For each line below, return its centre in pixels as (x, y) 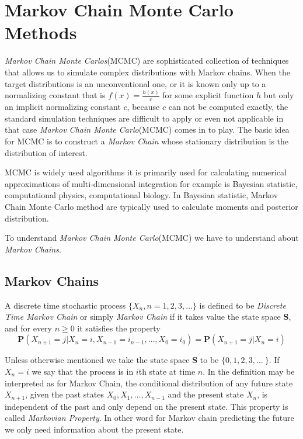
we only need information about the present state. (94, 429)
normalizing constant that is (55, 95)
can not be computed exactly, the (228, 107)
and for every (28, 328)
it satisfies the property (119, 328)
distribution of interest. (46, 152)
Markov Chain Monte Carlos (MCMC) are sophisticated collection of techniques (147, 61)
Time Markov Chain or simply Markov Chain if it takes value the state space (143, 317)
